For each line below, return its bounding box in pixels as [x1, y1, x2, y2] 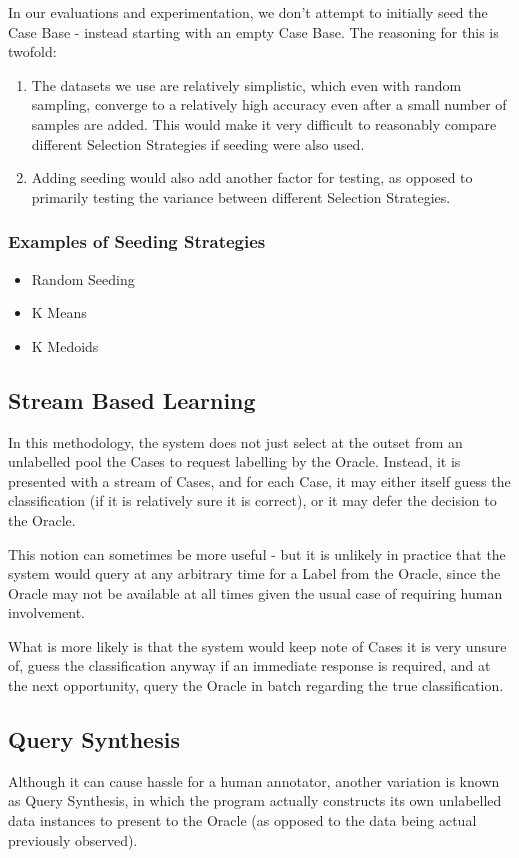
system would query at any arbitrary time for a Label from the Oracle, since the [8, 563, 501, 584]
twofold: [8, 41, 57, 62]
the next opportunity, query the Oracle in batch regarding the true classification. [8, 675, 504, 696]
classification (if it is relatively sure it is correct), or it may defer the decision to [8, 490, 497, 511]
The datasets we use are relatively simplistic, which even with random [31, 74, 462, 95]
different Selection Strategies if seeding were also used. [31, 133, 365, 154]
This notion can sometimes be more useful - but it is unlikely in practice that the [8, 543, 506, 564]
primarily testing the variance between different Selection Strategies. [31, 186, 451, 207]
